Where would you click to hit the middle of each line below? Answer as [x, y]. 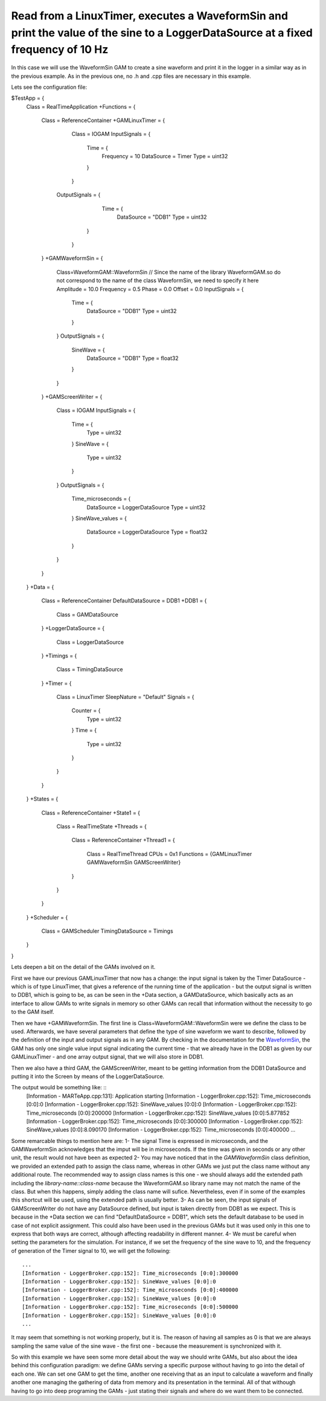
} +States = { [42, 799]
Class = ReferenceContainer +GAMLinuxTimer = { [103, 120]
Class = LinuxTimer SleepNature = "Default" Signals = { [125, 697]
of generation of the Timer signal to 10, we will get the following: [91, 1251]
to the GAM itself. [33, 1012]
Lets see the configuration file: [49, 87]
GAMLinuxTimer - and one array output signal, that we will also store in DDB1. [107, 1057]
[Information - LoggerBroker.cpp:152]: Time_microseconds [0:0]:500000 [130, 1307]
